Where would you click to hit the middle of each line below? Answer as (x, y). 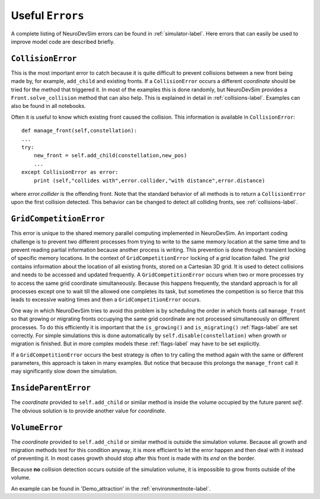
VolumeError (37, 428)
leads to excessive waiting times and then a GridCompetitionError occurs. (106, 300)
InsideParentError (51, 388)
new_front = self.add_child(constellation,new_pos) (110, 155)
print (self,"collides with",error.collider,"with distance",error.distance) (149, 180)
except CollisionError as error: (70, 172)
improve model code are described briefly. (63, 42)
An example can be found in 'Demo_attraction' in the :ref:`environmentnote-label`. (111, 488)
